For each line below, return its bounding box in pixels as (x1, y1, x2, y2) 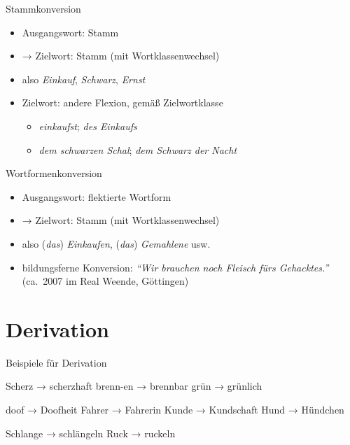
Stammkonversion (6, 1, 81, 15)
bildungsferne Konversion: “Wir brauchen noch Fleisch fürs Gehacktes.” (22, 260, 329, 274)
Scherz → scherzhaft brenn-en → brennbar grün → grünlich (6, 379, 262, 393)
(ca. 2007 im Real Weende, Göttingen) (22, 274, 189, 288)
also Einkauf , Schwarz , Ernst (22, 71, 146, 86)
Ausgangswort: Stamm (22, 24, 119, 39)
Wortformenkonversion (6, 166, 102, 181)
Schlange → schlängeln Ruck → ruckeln (6, 425, 176, 440)
